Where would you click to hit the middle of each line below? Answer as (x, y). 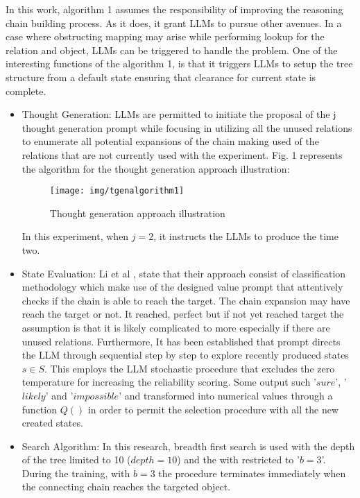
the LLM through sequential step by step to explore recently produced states (185, 355)
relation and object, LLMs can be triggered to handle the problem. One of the (172, 50)
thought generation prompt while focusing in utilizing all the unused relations (187, 127)
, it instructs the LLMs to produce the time (246, 236)
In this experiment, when (75, 236)
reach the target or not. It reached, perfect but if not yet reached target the (183, 314)
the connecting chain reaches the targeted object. (126, 487)
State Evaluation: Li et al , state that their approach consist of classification (184, 273)
